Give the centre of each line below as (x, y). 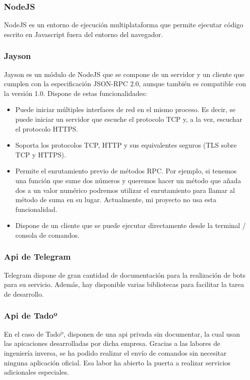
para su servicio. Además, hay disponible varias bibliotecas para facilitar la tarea (124, 284)
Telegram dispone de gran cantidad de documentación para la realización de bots (125, 275)
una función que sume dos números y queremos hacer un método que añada (128, 180)
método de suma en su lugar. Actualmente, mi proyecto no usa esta (116, 199)
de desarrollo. (24, 294)
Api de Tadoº (31, 315)
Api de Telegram (37, 256)
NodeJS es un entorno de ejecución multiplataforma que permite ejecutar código (124, 25)
